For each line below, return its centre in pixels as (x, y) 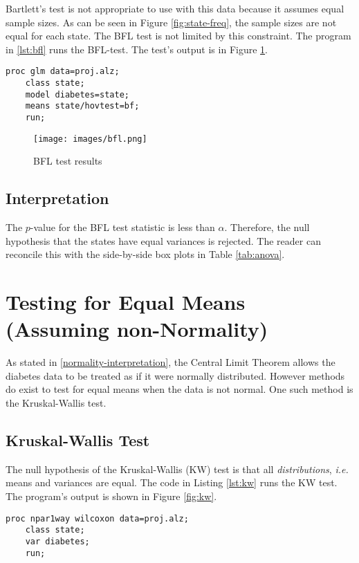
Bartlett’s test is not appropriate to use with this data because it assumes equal (175, 8)
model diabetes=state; (77, 94)
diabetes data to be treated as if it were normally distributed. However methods (175, 375)
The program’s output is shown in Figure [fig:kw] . (111, 496)
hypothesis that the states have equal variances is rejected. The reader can (163, 240)
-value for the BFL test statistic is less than (122, 227)
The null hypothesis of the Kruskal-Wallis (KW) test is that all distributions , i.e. (177, 469)
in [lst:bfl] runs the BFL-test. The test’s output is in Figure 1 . (137, 49)
